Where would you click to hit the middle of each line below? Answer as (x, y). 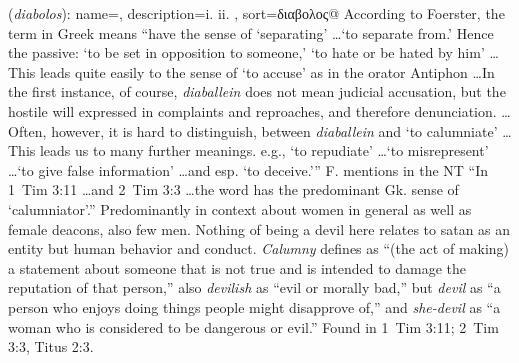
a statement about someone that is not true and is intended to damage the (237, 267)
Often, (27, 130)
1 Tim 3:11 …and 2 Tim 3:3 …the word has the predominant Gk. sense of (233, 189)
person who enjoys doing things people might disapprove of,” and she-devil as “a (254, 306)
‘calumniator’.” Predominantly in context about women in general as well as (240, 208)
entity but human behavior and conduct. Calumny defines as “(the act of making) (259, 248)
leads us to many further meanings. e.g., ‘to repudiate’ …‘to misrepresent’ (264, 150)
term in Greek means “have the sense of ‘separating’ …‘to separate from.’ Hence (251, 32)
